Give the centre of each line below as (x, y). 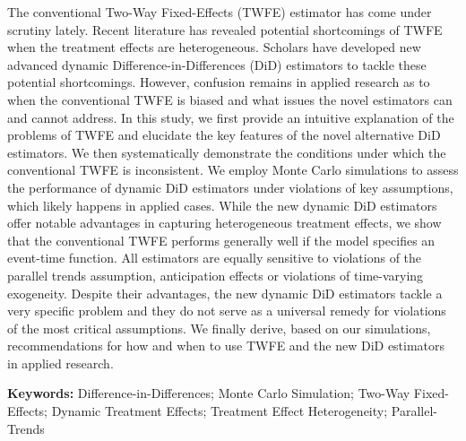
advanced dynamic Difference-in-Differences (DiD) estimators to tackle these (217, 64)
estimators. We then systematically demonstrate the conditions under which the (227, 152)
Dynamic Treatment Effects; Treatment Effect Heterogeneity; (220, 411)
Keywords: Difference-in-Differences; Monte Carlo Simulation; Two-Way (209, 393)
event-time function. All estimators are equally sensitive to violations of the (215, 258)
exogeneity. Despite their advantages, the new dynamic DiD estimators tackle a (225, 293)
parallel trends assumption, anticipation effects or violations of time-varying (216, 275)
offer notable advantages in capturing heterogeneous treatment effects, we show (224, 223)
